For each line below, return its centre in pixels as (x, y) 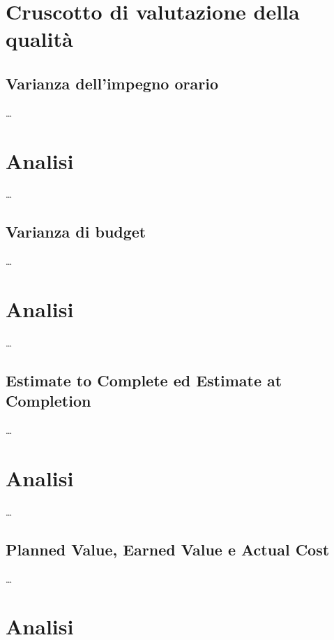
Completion (48, 401)
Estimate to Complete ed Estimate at (144, 380)
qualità (39, 39)
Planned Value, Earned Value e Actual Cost (168, 549)
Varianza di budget (76, 232)
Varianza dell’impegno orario (112, 83)
